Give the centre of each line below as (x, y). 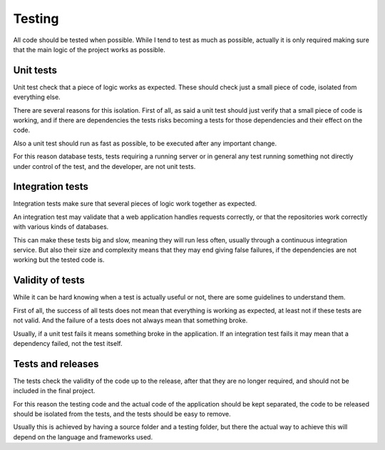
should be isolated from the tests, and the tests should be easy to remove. (122, 414)
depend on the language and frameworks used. (83, 437)
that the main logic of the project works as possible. (89, 49)
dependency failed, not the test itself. (68, 343)
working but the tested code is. (59, 260)
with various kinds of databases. (61, 227)
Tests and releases (56, 364)
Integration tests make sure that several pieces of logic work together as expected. (135, 204)
